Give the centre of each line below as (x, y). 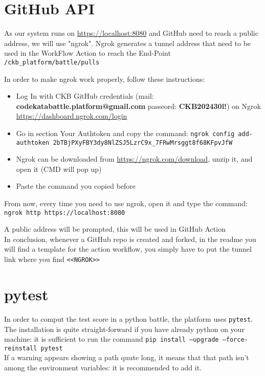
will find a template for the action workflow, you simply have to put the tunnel (128, 249)
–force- (235, 340)
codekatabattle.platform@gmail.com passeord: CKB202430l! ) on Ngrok (138, 106)
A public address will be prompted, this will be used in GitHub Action (115, 229)
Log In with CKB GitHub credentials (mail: (85, 96)
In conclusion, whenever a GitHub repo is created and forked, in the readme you (130, 239)
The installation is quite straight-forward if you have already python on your (124, 329)
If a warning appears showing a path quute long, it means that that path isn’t (127, 357)
